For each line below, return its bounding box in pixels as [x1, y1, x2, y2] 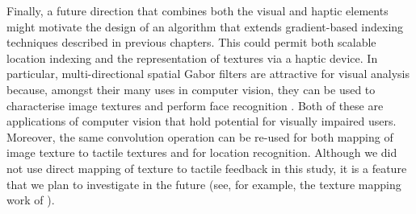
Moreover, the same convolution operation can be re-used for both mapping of [6, 128, 393, 145]
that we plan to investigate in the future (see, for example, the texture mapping [6, 175, 401, 192]
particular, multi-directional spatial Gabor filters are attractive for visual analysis [6, 65, 410, 82]
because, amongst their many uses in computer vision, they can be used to [6, 80, 376, 97]
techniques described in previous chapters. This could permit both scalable [6, 34, 376, 51]
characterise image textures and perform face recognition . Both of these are [6, 97, 384, 113]
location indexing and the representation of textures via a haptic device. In [6, 49, 378, 66]
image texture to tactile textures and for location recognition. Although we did [6, 144, 397, 161]
